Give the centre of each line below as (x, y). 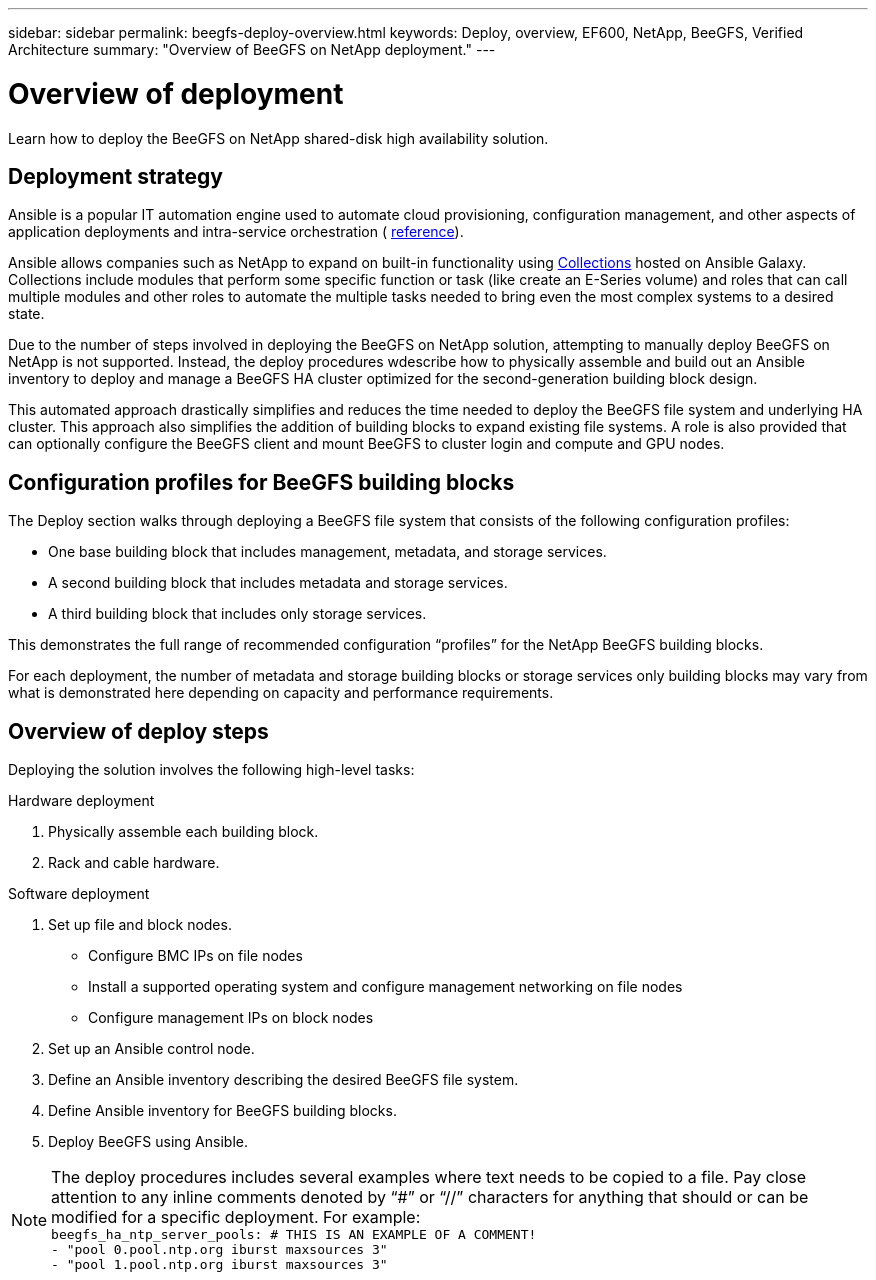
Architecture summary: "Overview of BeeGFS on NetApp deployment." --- (252, 49)
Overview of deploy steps (138, 731)
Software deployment (79, 894)
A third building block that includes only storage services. (237, 614)
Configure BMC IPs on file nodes (195, 956)
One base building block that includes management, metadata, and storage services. (327, 552)
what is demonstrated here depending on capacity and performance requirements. (281, 693)
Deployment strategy (115, 176)
